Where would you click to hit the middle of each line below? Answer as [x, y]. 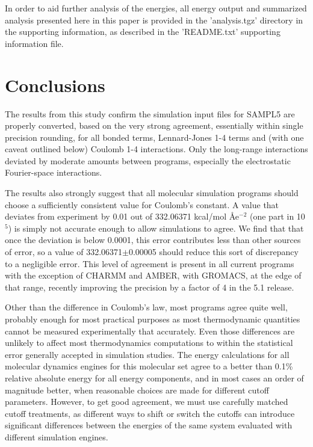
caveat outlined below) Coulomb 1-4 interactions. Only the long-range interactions [156, 149]
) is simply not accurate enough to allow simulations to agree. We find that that [156, 228]
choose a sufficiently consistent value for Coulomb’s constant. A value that [142, 204]
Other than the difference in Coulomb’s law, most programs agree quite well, [146, 307]
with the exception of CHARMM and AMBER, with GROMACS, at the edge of [153, 275]
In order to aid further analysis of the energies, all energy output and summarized [156, 8]
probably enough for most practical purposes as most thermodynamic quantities [153, 319]
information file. [34, 43]
